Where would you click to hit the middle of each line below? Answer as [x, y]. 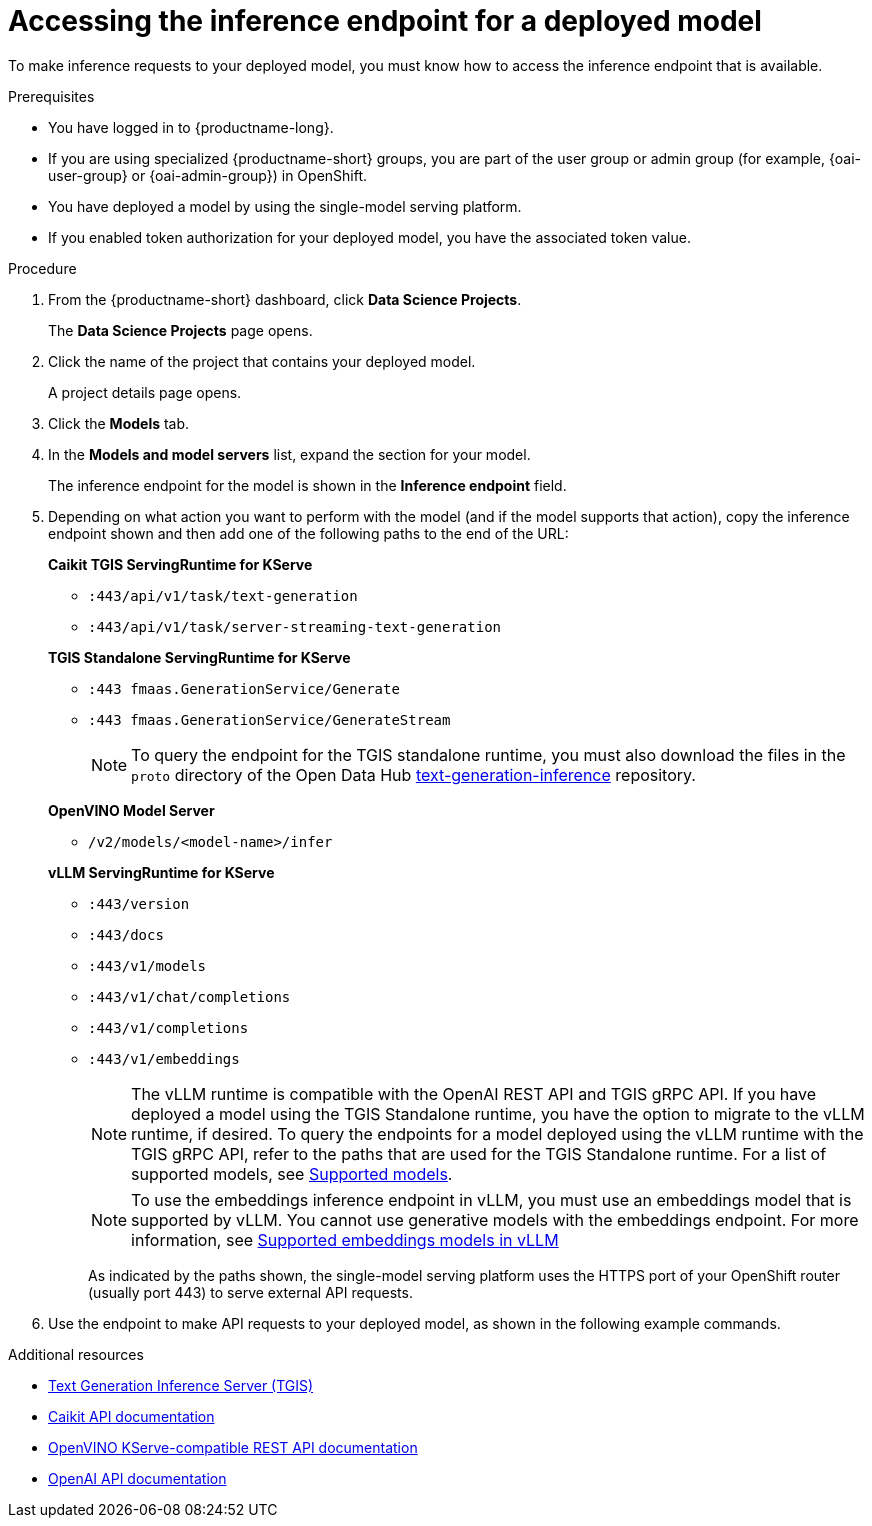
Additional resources [76, 1354]
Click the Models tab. [119, 423]
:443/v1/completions [168, 1027]
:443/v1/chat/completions [189, 996]
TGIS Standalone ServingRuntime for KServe [199, 657]
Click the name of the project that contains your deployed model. [262, 361]
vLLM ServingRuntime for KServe [161, 872]
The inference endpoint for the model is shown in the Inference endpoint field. [307, 485]
